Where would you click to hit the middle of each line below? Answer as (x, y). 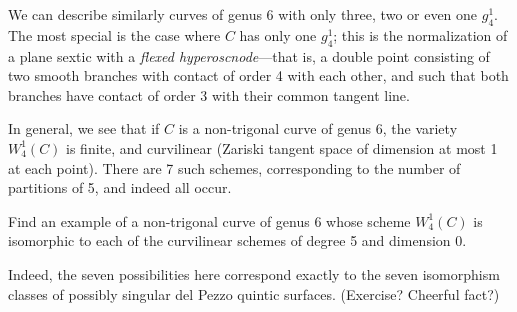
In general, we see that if (84, 128)
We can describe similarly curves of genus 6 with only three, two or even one (243, 14)
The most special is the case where (114, 34)
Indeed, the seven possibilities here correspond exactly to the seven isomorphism (254, 273)
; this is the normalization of (420, 34)
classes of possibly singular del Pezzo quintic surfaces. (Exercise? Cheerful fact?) (254, 293)
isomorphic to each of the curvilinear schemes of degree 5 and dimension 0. (237, 240)
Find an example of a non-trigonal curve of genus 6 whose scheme (209, 220)
